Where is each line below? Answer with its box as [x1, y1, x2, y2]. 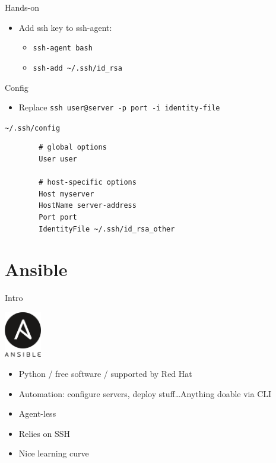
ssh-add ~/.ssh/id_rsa [33, 64, 122, 72]
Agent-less [18, 407, 56, 420]
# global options [39, 143, 107, 152]
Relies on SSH [18, 427, 71, 439]
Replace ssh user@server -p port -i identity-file [18, 101, 220, 113]
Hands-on [5, 1, 40, 13]
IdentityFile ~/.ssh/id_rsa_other [39, 224, 175, 233]
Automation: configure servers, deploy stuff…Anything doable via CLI [18, 387, 272, 399]
